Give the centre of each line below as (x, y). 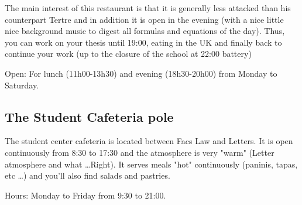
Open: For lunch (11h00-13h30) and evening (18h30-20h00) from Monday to (141, 73)
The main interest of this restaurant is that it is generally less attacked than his (148, 8)
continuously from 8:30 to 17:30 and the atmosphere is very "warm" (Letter (140, 152)
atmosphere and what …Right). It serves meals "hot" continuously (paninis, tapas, (151, 164)
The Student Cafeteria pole (89, 116)
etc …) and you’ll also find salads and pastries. (87, 175)
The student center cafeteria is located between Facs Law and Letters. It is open (149, 141)
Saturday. (22, 85)
